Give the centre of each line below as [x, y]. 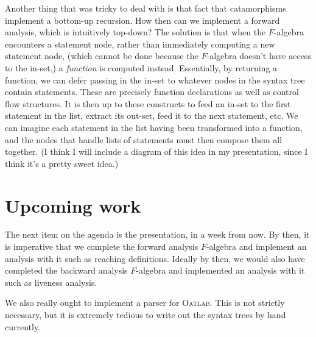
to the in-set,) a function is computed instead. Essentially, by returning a [141, 67]
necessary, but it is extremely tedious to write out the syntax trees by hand [146, 314]
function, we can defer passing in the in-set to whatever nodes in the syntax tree [155, 80]
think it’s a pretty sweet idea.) [62, 163]
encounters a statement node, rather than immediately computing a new [140, 44]
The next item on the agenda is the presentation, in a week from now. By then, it [157, 234]
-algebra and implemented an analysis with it [220, 270]
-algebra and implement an [256, 247]
